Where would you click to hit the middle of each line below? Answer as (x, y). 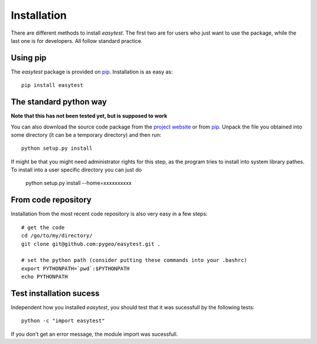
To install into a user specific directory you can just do (76, 170)
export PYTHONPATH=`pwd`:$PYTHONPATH (76, 268)
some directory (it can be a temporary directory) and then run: (86, 134)
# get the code (43, 227)
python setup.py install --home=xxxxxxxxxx (79, 183)
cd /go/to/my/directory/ (57, 236)
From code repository (51, 200)
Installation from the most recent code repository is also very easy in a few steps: (109, 214)
